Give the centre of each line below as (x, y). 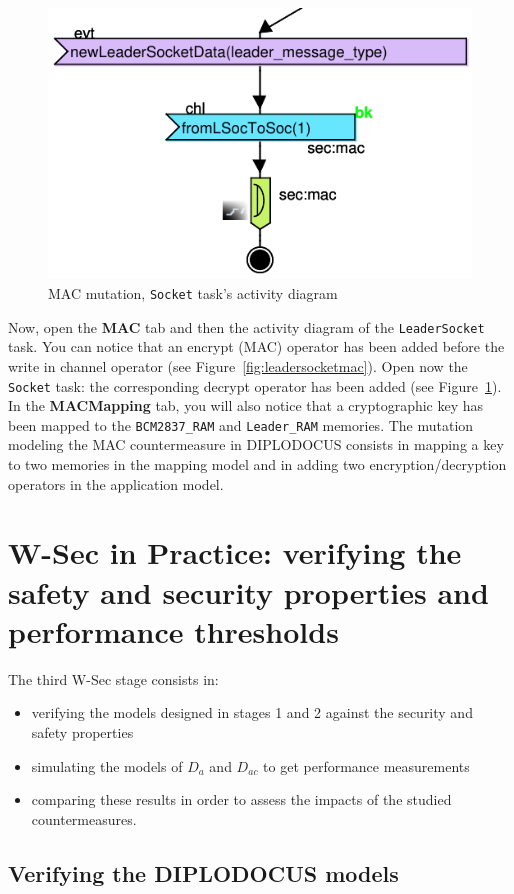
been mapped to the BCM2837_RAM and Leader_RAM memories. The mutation (241, 424)
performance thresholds (173, 630)
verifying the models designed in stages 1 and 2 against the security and (252, 712)
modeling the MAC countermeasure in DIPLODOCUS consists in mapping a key (256, 444)
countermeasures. (84, 818)
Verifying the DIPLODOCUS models (203, 872)
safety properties (82, 731)
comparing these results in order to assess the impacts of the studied (241, 799)
